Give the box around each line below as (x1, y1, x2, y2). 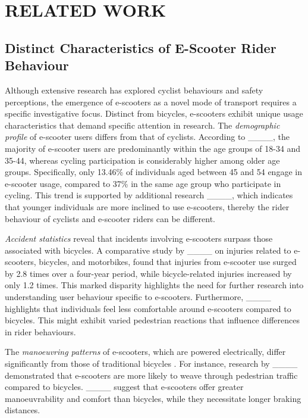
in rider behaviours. (5, 325, 76, 338)
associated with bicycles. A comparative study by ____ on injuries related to (5, 244, 291, 256)
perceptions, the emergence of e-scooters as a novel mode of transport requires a (5, 95, 297, 108)
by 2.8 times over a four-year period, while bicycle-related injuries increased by (5, 267, 292, 279)
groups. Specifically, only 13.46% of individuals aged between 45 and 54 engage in (5, 166, 302, 178)
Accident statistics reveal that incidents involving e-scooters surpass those (5, 232, 273, 245)
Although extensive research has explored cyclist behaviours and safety (5, 83, 263, 96)
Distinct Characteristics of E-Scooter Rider (5, 38, 276, 57)
